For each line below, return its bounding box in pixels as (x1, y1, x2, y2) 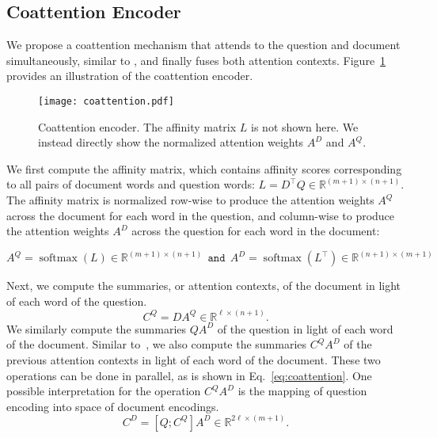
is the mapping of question (237, 383, 367, 399)
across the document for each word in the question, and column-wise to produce (6, 207, 395, 223)
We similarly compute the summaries (6, 320, 187, 337)
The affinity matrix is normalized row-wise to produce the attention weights (6, 192, 374, 208)
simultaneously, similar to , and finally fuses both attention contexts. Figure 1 (6, 51, 386, 68)
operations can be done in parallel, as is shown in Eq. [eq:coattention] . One (6, 367, 372, 383)
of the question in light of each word (217, 320, 393, 337)
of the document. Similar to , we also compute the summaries (6, 336, 307, 352)
